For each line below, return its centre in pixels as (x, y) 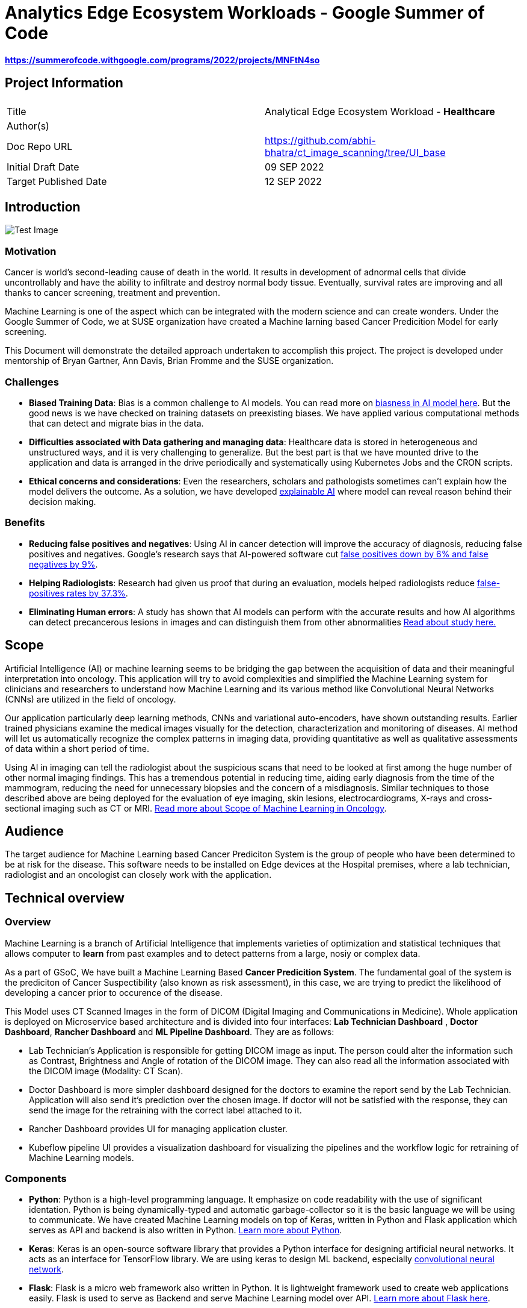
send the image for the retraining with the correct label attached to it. (165, 1110)
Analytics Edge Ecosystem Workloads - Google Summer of (245, 13)
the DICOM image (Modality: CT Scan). (106, 1071)
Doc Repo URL (40, 146)
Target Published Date (57, 181)
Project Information (64, 83)
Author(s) (28, 126)
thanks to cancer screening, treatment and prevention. (113, 293)
